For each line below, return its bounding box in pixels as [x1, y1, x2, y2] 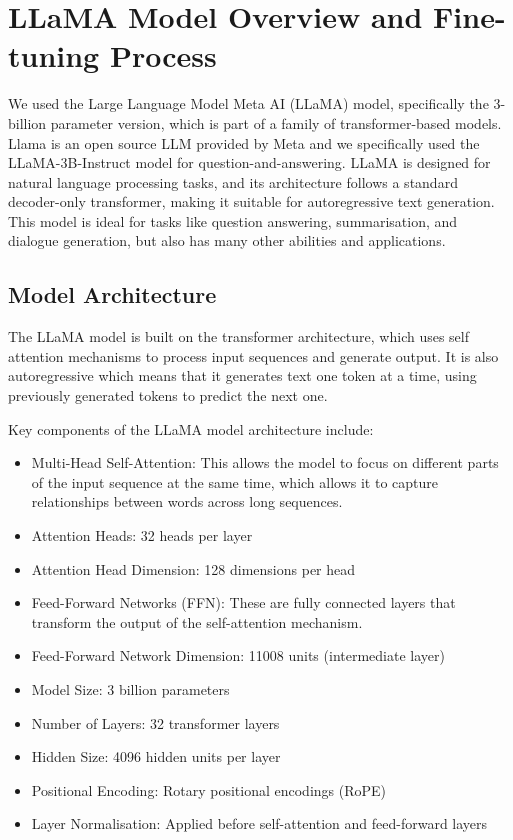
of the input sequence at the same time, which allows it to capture [31, 471, 439, 492]
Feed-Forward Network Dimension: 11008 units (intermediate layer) [31, 645, 445, 666]
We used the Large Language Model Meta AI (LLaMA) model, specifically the [8, 93, 489, 114]
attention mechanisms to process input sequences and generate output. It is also [8, 345, 499, 366]
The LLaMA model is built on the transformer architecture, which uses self [8, 326, 470, 347]
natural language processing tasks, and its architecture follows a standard [8, 171, 458, 192]
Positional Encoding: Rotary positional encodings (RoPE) [31, 779, 387, 800]
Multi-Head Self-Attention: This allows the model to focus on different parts [31, 452, 499, 473]
